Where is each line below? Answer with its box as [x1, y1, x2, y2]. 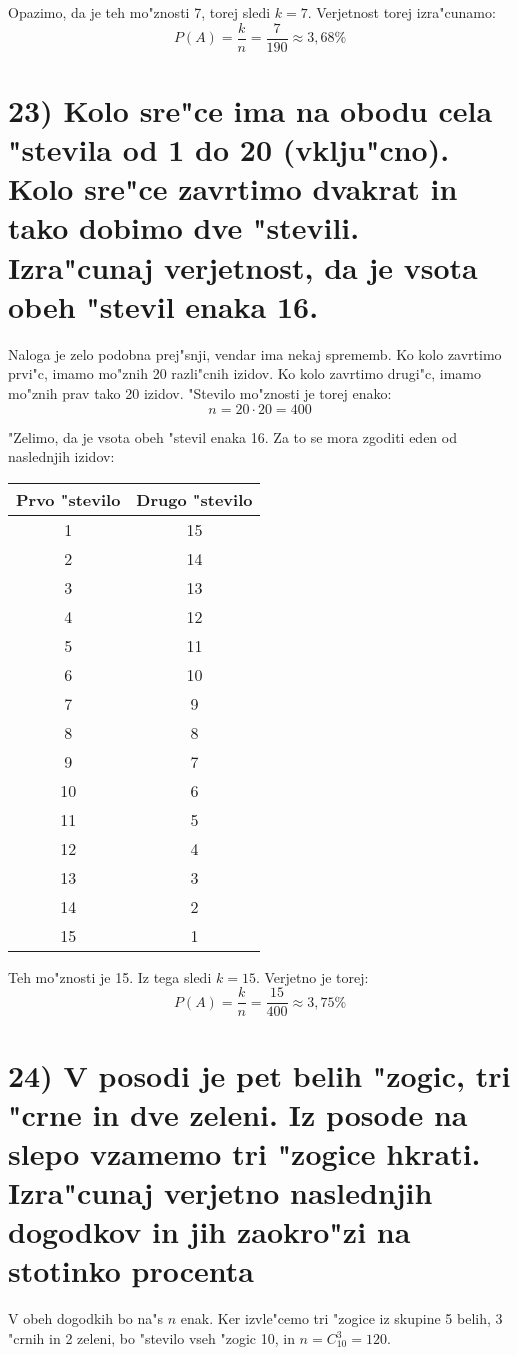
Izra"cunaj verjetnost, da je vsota [8, 246, 478, 287]
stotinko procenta [8, 1250, 254, 1291]
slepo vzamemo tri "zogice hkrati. [8, 1132, 481, 1173]
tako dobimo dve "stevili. [8, 207, 360, 248]
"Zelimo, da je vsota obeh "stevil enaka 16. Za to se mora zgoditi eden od [8, 426, 457, 447]
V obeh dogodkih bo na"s [8, 1308, 164, 1329]
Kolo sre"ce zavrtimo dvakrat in [8, 168, 458, 209]
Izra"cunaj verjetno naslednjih [8, 1172, 433, 1213]
